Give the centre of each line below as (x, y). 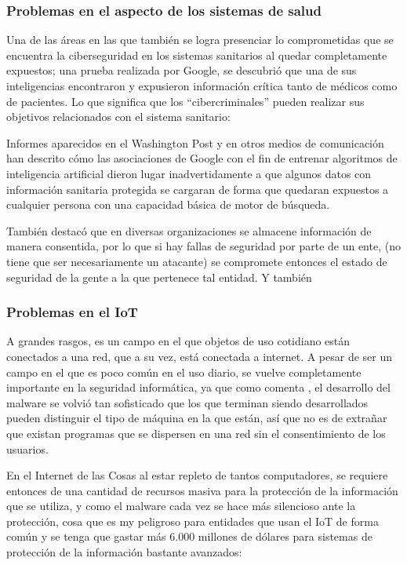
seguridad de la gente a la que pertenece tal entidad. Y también (159, 277)
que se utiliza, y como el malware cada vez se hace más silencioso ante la (181, 506)
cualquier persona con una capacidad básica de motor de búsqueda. (168, 204)
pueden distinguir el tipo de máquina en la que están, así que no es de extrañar (197, 418)
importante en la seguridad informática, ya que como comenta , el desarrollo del (198, 387)
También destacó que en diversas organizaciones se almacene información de (189, 230)
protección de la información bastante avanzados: (124, 552)
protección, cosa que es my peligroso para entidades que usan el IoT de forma (193, 521)
